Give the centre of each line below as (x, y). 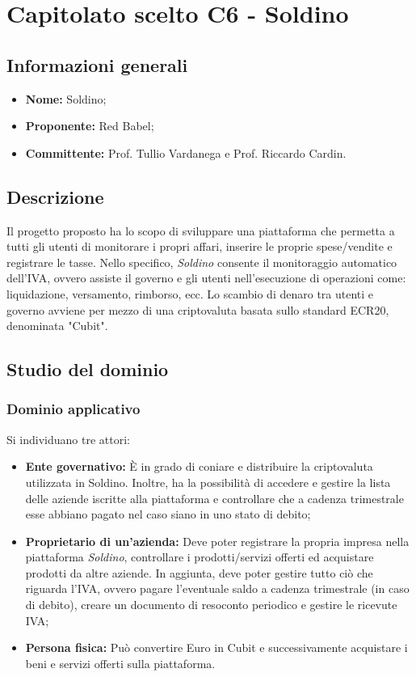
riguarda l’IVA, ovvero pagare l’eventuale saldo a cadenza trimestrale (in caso (217, 588)
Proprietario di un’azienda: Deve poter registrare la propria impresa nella (217, 541)
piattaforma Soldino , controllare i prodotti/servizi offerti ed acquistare (200, 557)
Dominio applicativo (74, 409)
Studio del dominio (88, 369)
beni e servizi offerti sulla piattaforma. (120, 663)
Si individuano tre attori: (68, 439)
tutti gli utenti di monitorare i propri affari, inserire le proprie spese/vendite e (200, 246)
